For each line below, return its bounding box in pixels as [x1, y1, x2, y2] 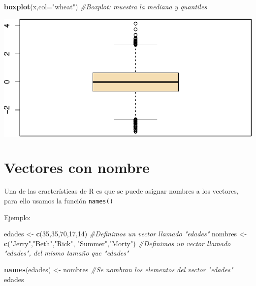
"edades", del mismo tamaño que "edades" [4, 248, 129, 258]
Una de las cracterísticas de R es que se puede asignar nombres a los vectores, [4, 186, 239, 196]
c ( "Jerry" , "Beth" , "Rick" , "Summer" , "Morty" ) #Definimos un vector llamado [4, 238, 231, 248]
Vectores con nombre [4, 157, 150, 177]
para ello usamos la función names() [4, 195, 113, 205]
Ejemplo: [4, 212, 31, 222]
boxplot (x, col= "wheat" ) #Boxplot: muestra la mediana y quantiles [4, 1, 207, 11]
